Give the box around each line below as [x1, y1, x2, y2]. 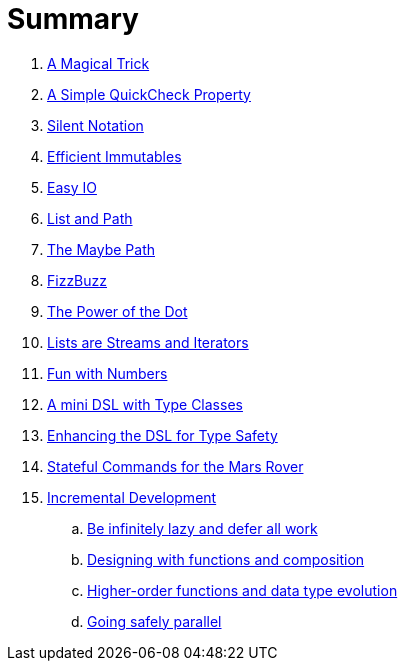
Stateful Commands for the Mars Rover [47, 457, 304, 475]
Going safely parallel [87, 612, 222, 630]
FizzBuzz [47, 271, 108, 289]
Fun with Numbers [47, 364, 168, 382]
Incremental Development [47, 488, 217, 506]
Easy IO [47, 178, 97, 196]
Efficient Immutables [47, 147, 182, 165]
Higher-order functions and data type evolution [87, 581, 398, 599]
